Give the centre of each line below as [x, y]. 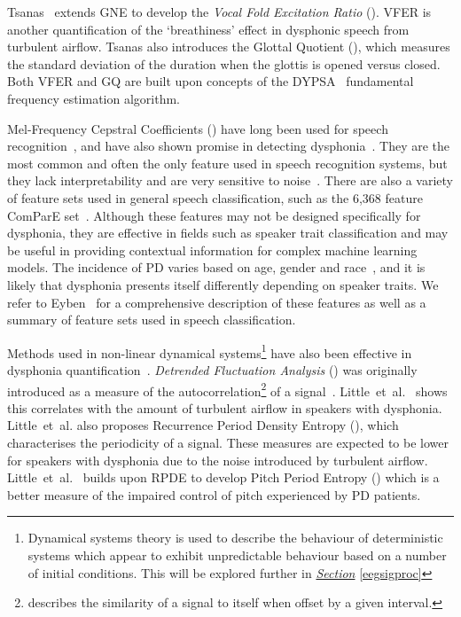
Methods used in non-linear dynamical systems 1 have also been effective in [210, 351]
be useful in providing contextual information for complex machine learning [212, 250]
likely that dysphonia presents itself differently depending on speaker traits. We [223, 284]
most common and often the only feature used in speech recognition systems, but [227, 163]
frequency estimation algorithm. [94, 98]
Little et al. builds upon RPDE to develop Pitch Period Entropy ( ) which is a [223, 477]
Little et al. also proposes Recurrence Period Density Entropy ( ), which [203, 425]
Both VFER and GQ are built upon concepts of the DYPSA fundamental [211, 81]
